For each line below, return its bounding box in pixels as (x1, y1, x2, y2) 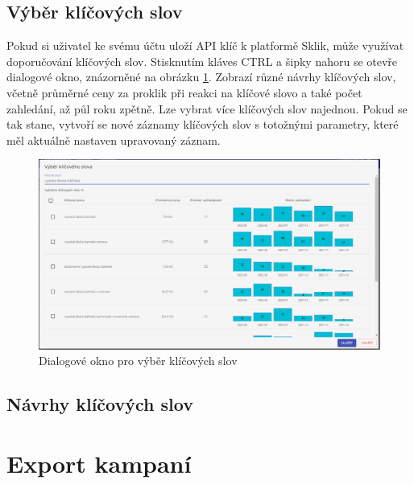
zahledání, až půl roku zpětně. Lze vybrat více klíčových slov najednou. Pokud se (6, 100, 408, 117)
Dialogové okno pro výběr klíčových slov (39, 352, 238, 369)
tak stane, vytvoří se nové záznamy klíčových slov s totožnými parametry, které (6, 116, 399, 133)
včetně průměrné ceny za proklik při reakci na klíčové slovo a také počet (6, 84, 362, 100)
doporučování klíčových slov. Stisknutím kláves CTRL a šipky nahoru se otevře (6, 52, 398, 69)
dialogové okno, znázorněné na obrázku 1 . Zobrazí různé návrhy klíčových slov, (6, 68, 396, 85)
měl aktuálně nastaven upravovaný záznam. (6, 131, 221, 148)
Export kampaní (6, 446, 192, 479)
